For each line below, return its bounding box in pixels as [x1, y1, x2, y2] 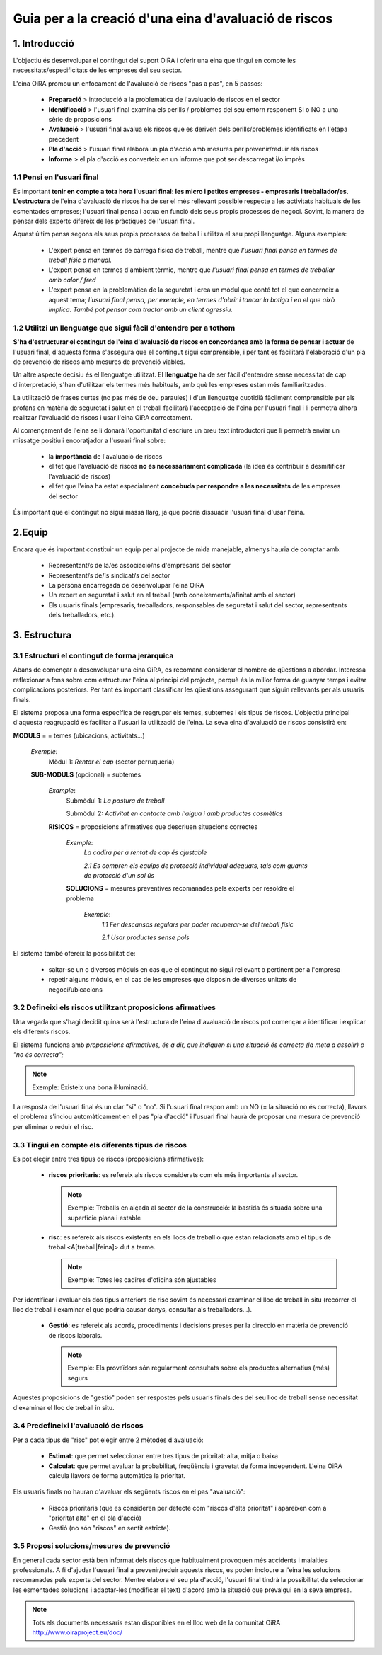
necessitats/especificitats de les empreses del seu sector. [13, 66, 183, 74]
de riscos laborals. [48, 1331, 103, 1339]
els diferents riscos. [13, 1027, 71, 1036]
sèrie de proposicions [48, 115, 112, 124]
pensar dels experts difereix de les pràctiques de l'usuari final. [13, 217, 195, 225]
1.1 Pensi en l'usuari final [13, 172, 99, 182]
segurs [67, 1373, 88, 1382]
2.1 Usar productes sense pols [101, 933, 190, 941]
